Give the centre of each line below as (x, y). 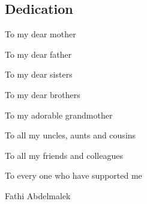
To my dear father (38, 54)
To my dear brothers (43, 94)
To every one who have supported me (73, 175)
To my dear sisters (39, 74)
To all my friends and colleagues (64, 155)
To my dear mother (40, 34)
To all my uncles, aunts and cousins (70, 135)
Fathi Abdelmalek (38, 195)
